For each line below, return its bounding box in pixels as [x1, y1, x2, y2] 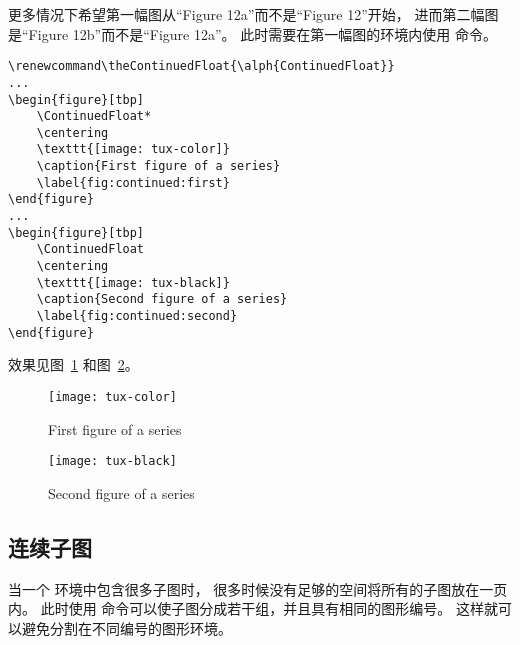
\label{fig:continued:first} [36, 175, 230, 190]
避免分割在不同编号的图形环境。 [21, 617, 232, 638]
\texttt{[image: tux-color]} [36, 142, 230, 157]
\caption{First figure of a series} [36, 159, 281, 174]
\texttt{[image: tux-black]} [36, 275, 230, 290]
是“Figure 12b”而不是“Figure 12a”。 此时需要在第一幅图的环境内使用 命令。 [8, 23, 497, 44]
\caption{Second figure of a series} [36, 292, 288, 307]
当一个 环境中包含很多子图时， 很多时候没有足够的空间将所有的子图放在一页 [8, 578, 508, 599]
